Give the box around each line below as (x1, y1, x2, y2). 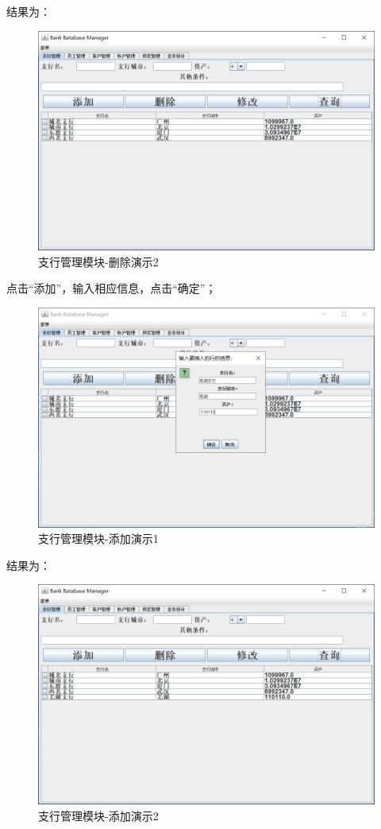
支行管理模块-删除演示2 (38, 253, 159, 269)
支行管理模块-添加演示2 (38, 807, 159, 823)
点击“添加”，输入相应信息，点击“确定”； (6, 280, 217, 296)
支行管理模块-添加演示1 (38, 530, 159, 547)
